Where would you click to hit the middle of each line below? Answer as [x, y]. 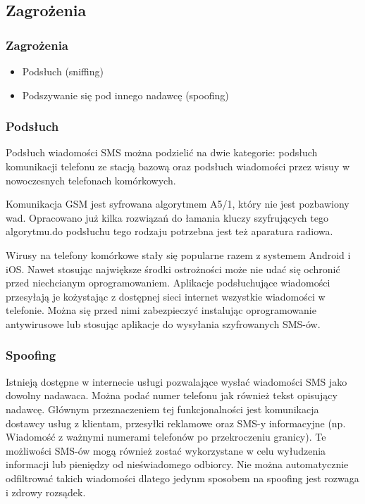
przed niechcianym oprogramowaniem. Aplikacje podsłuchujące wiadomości [168, 283]
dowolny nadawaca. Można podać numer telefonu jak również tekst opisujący [172, 395]
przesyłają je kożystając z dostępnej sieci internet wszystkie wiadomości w [166, 296]
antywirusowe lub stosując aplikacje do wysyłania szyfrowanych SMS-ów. [163, 323]
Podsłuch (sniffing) [63, 71]
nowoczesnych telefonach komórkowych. [91, 180]
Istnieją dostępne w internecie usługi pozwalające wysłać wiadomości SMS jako [177, 381]
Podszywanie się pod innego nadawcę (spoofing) [125, 95]
